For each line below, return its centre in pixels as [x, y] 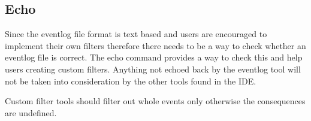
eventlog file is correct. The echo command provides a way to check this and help [154, 57]
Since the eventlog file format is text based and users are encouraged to [136, 34]
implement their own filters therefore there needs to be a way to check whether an [155, 45]
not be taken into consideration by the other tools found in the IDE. [131, 81]
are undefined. [31, 112]
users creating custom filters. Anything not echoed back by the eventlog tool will [153, 69]
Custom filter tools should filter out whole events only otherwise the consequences [155, 101]
